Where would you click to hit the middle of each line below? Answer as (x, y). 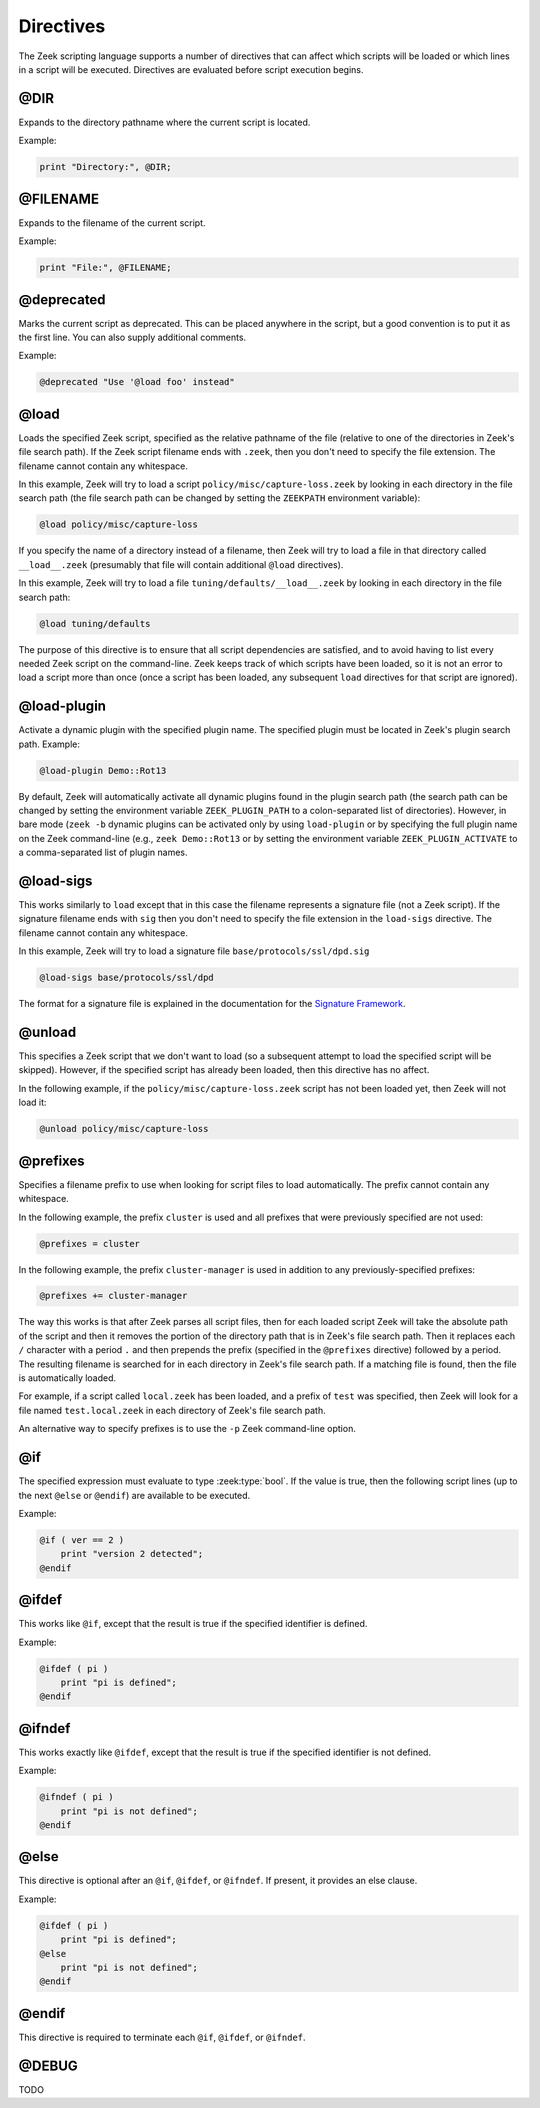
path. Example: (49, 744)
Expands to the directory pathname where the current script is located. (164, 122)
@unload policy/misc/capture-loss (124, 1129)
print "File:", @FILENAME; (105, 268)
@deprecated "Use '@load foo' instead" (137, 382)
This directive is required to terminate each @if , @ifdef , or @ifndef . (162, 2037)
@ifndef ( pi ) (76, 1797)
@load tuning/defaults (95, 623)
